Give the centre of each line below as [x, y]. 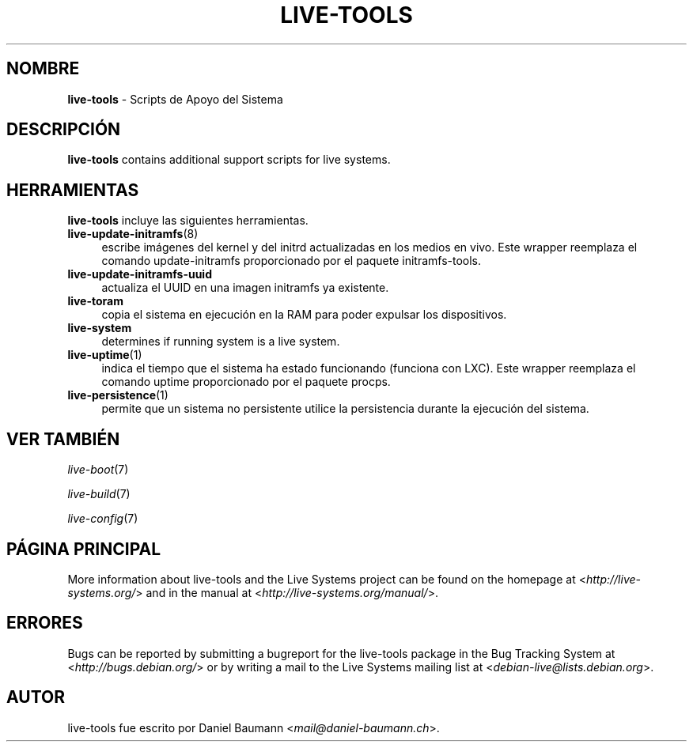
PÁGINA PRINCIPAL [84, 549]
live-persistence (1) [118, 395]
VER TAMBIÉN [63, 439]
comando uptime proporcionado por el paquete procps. [246, 382]
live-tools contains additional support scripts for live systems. [229, 160]
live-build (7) [99, 494]
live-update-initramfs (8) [133, 234]
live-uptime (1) [105, 355]
